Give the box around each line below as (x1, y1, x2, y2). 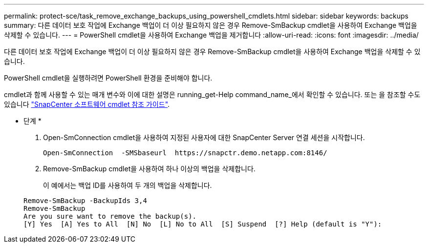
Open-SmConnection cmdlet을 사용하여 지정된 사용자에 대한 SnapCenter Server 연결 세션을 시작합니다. (43, 133, 365, 142)
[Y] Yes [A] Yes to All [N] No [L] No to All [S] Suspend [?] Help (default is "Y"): (23, 220, 382, 228)
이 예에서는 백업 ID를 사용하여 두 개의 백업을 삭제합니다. (43, 181, 212, 189)
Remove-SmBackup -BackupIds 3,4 (23, 197, 147, 205)
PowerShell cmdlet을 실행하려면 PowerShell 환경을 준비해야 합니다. (4, 74, 213, 82)
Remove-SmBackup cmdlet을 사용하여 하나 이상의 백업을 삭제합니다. (43, 165, 256, 173)
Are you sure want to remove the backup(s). (23, 212, 197, 220)
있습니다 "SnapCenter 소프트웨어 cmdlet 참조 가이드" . (4, 100, 170, 108)
